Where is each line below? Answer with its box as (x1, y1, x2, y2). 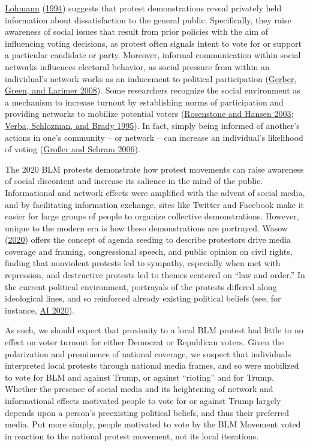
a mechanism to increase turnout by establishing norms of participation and (5, 95, 284, 108)
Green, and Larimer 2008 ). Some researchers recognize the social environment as (5, 84, 300, 97)
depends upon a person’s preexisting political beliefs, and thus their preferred (5, 406, 290, 418)
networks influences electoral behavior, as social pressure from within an (5, 60, 270, 73)
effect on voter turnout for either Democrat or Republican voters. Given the (5, 336, 284, 348)
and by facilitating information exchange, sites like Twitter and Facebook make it (5, 198, 304, 210)
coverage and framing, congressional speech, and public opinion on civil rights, (5, 245, 293, 257)
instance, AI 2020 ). (5, 303, 74, 316)
